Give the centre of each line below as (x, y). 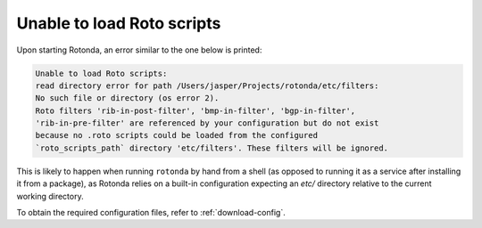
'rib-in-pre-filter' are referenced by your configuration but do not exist (207, 123)
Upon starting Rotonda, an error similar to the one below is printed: (139, 50)
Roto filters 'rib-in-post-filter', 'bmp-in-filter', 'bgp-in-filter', (195, 110)
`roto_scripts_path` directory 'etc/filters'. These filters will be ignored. (212, 148)
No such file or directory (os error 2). (127, 98)
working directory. (50, 196)
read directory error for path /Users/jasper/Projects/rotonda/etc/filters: (207, 85)
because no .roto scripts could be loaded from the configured (177, 135)
